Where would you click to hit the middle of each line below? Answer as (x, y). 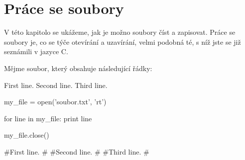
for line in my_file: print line (48, 118)
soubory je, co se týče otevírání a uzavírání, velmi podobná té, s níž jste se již (122, 41)
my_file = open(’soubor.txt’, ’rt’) (55, 102)
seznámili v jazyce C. (36, 51)
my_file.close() (27, 135)
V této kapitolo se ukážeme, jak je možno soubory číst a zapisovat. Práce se (120, 32)
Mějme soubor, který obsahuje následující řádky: (78, 68)
